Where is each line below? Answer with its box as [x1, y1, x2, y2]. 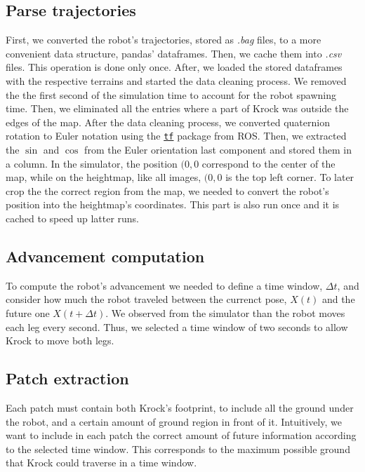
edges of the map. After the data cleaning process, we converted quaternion [6, 114, 330, 129]
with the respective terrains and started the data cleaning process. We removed [6, 73, 347, 88]
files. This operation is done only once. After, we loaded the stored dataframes [6, 60, 343, 74]
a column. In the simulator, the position [6, 156, 178, 170]
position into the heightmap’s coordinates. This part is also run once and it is [6, 197, 340, 212]
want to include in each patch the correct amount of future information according [6, 428, 357, 443]
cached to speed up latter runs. [6, 210, 140, 225]
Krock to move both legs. [6, 333, 114, 348]
